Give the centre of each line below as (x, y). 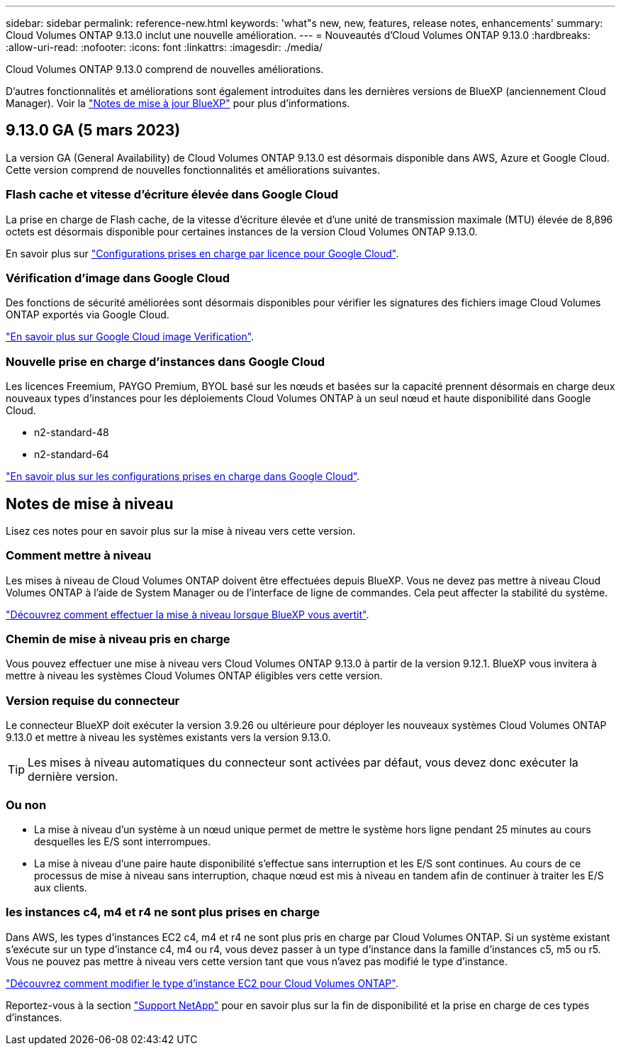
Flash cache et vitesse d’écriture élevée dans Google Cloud (172, 195)
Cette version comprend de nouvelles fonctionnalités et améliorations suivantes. (193, 169)
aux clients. (61, 887)
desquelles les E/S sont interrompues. (123, 841)
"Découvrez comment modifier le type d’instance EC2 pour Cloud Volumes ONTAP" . (202, 983)
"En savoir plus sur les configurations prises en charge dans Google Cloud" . (183, 477)
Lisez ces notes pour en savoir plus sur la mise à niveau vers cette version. (181, 530)
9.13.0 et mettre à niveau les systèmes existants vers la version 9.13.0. (168, 738)
